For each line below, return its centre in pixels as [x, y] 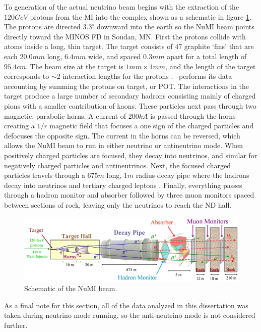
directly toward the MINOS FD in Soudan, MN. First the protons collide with [125, 36]
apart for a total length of [207, 56]
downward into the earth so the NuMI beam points [175, 27]
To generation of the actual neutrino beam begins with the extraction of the [122, 7]
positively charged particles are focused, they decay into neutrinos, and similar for [131, 155]
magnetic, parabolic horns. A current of [65, 115]
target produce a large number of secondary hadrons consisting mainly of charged [130, 96]
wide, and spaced [115, 56]
